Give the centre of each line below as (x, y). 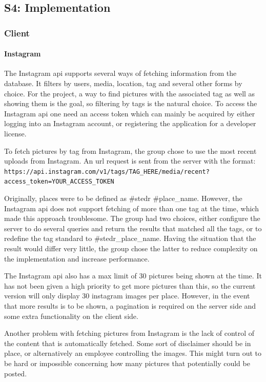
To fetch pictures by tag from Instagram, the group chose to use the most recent (130, 150)
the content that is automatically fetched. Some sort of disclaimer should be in (128, 343)
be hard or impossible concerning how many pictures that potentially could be (127, 363)
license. (15, 133)
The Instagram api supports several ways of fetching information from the (120, 73)
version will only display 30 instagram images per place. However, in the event (127, 296)
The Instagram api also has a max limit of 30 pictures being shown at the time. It (133, 276)
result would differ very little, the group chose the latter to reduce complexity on (131, 248)
